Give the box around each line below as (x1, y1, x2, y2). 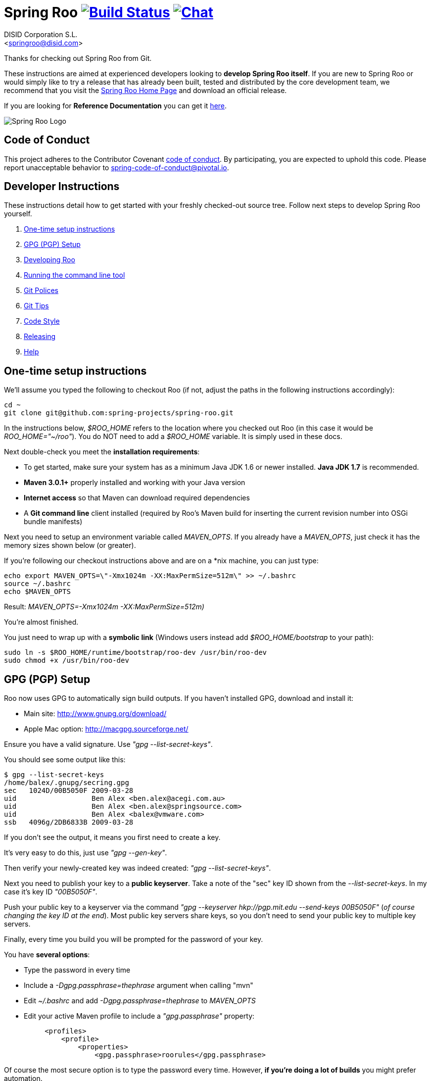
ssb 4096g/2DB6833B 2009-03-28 (4, 818, 134, 827)
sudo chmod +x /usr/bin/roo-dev (4, 656, 129, 665)
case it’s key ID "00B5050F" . (4, 887, 97, 896)
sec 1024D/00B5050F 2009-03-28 (4, 786, 134, 795)
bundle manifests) (24, 517, 83, 526)
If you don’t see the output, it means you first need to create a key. (4, 833, 221, 842)
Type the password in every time (24, 966, 131, 975)
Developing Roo (24, 255, 75, 264)
